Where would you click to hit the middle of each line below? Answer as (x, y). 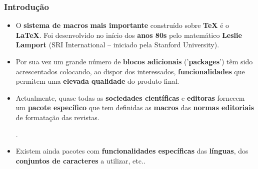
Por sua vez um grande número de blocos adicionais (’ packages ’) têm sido (134, 61)
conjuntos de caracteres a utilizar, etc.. (80, 160)
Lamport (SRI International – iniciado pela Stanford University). (117, 45)
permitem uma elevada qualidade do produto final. (97, 81)
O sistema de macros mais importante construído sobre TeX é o (122, 25)
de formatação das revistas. (57, 117)
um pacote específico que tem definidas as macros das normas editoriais (135, 107)
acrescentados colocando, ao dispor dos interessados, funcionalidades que (130, 71)
